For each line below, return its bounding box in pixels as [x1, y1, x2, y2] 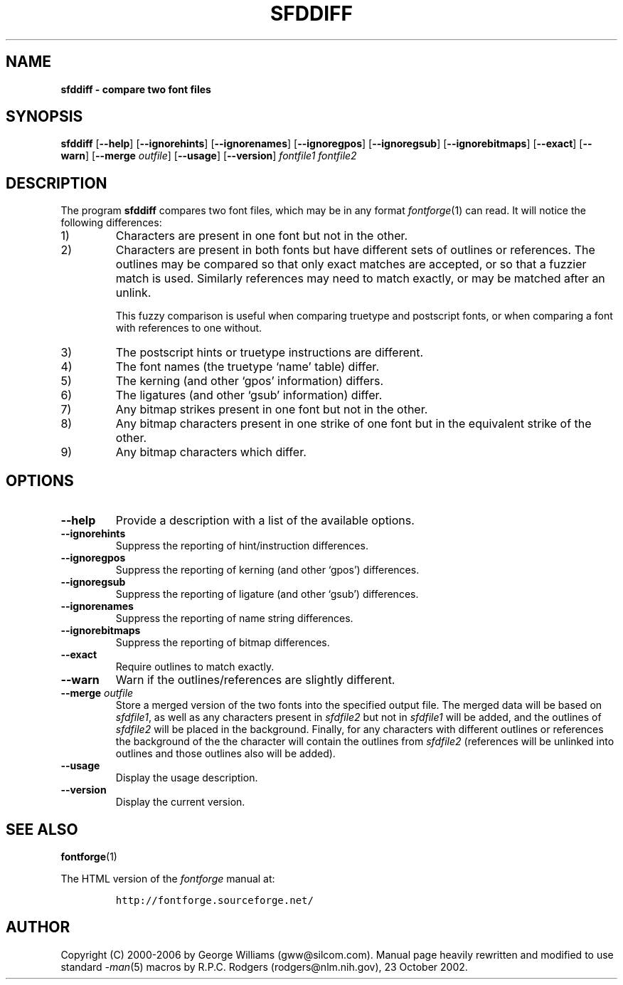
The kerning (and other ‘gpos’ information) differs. [115, 374, 384, 389]
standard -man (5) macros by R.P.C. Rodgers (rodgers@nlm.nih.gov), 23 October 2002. [60, 960, 468, 973]
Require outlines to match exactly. [115, 660, 275, 673]
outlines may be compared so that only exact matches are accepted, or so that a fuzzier [115, 257, 587, 272]
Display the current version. [115, 796, 245, 808]
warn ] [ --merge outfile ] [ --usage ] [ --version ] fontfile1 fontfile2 [60, 149, 357, 162]
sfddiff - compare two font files [60, 83, 211, 95]
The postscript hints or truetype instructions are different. [115, 345, 424, 360]
